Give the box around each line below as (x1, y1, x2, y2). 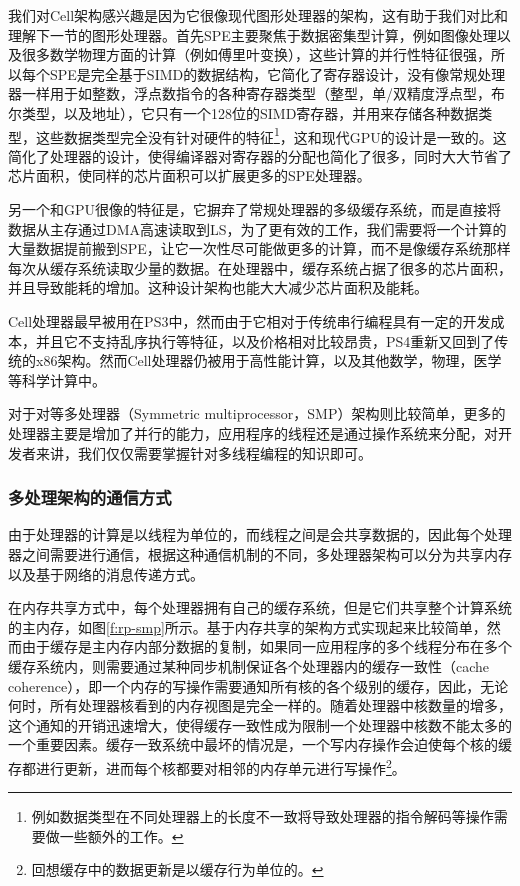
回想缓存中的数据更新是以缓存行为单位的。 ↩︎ (31, 859, 324, 880)
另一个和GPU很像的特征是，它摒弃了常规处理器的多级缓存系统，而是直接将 (8, 199, 502, 219)
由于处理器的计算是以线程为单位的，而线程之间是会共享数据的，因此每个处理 (8, 524, 512, 545)
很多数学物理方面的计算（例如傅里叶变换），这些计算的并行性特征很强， (21, 44, 491, 65)
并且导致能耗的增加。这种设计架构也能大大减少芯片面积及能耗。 (8, 277, 428, 298)
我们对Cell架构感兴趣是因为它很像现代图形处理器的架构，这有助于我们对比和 (8, 5, 509, 25)
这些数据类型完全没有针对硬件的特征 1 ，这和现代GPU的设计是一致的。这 (35, 123, 507, 147)
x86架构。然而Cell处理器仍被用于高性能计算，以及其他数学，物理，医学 (35, 350, 502, 371)
